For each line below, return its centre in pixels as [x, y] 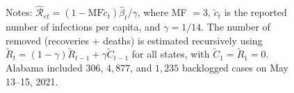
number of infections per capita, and [83, 27]
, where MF [162, 12]
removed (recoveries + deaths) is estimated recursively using [134, 40]
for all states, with [171, 54]
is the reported [255, 12]
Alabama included [44, 68]
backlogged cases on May [235, 68]
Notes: [19, 12]
